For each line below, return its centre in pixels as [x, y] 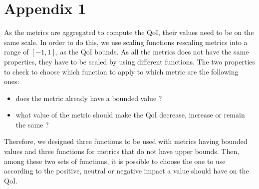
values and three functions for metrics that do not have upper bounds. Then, [122, 151]
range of [16, 52]
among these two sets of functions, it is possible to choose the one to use [115, 161]
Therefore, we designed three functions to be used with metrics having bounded [126, 141]
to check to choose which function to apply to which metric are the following [121, 71]
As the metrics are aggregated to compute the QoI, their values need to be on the [129, 32]
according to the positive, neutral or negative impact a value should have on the [127, 171]
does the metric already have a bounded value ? [89, 98]
